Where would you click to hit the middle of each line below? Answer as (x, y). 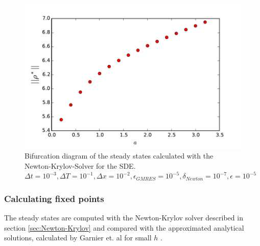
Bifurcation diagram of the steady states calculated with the (119, 156)
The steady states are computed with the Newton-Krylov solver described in (124, 218)
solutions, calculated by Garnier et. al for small (78, 238)
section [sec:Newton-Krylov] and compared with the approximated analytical (124, 227)
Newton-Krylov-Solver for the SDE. (80, 165)
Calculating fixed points (54, 198)
